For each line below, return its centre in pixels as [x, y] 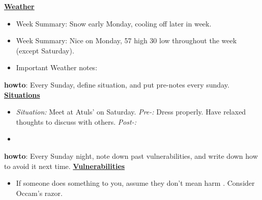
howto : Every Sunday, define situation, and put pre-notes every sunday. [117, 84]
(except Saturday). [45, 50]
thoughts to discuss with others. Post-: [76, 121]
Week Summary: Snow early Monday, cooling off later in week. [114, 23]
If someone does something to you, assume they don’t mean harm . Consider [135, 183]
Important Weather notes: [57, 67]
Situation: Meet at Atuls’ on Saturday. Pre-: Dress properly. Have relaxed [131, 112]
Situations [22, 94]
